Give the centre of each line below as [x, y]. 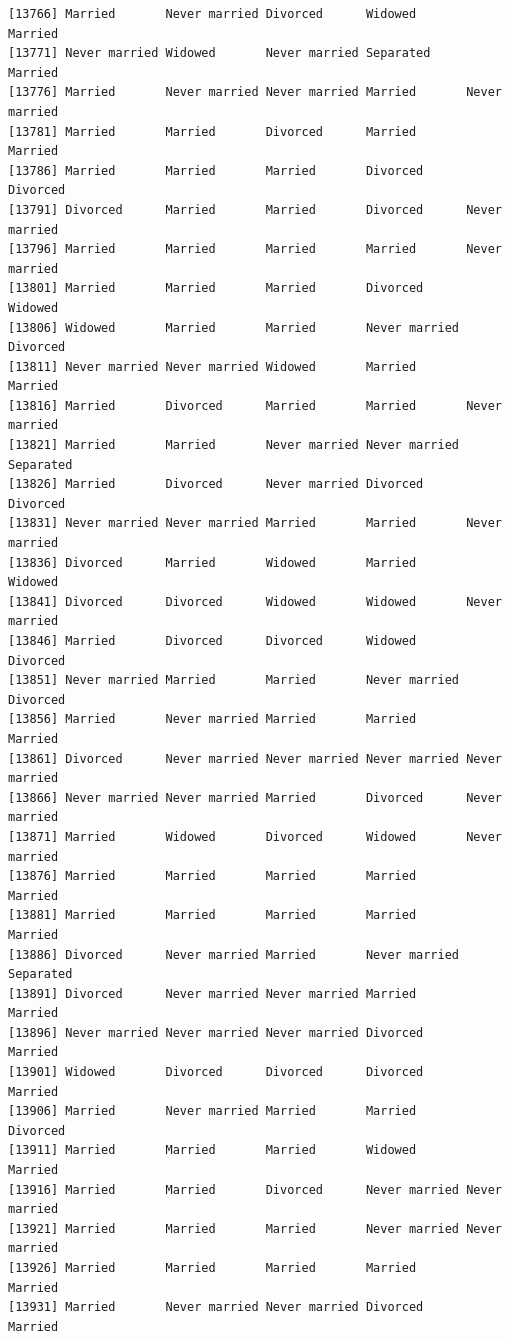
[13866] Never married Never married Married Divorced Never [255, 797]
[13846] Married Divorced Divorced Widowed [212, 641]
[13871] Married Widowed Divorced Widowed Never [255, 836]
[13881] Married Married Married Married [212, 915]
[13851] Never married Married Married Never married [234, 680]
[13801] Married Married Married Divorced [216, 288]
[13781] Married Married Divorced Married [212, 131]
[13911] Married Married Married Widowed [212, 1150]
